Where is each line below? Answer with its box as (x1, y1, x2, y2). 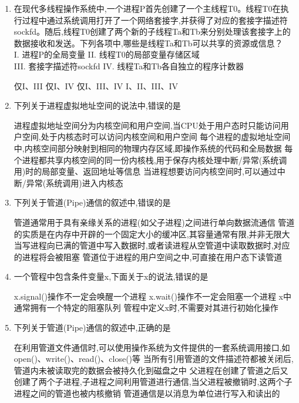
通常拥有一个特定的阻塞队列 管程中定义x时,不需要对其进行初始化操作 (14, 301, 278, 314)
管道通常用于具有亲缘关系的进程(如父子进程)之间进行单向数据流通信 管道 (14, 216, 295, 228)
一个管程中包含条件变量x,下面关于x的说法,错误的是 (14, 270, 209, 283)
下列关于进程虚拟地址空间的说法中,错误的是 (14, 99, 181, 112)
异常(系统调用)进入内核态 (26, 176, 123, 189)
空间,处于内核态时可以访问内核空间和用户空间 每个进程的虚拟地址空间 (22, 130, 291, 143)
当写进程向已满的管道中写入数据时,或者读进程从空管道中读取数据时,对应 (14, 239, 290, 251)
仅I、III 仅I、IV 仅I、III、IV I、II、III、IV (14, 79, 178, 92)
